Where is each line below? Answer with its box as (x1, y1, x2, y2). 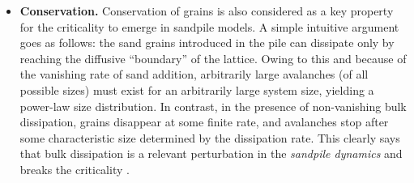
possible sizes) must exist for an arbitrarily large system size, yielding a (19, 81, 374, 98)
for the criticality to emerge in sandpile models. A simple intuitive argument (19, 18, 399, 35)
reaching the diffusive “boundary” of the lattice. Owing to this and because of (19, 49, 407, 66)
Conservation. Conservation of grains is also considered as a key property (19, 2, 394, 19)
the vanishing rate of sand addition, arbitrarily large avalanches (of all (19, 66, 369, 83)
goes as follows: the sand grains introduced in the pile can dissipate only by (19, 34, 395, 51)
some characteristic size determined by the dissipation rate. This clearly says (19, 129, 400, 146)
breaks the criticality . (19, 160, 130, 177)
